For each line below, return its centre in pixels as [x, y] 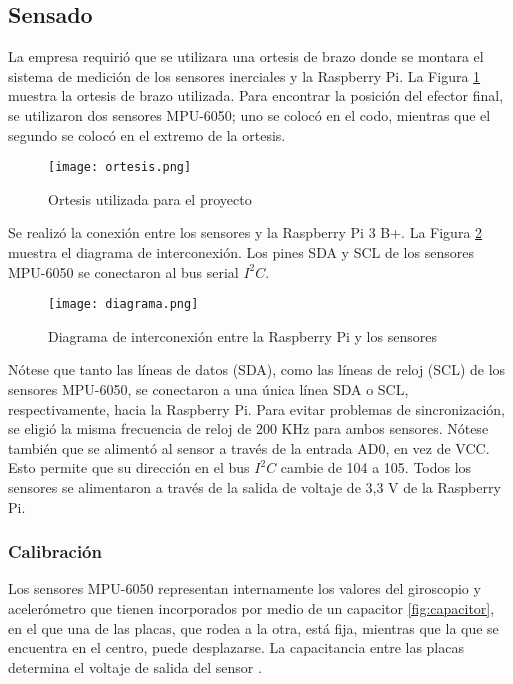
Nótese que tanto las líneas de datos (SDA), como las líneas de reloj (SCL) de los [257, 369]
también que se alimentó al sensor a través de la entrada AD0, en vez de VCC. [249, 447]
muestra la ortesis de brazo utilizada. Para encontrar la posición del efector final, [256, 95]
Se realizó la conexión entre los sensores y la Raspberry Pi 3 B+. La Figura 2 [245, 232]
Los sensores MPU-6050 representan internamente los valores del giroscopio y [244, 588]
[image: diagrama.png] [123, 304]
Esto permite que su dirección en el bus [129, 467]
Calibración [55, 551]
